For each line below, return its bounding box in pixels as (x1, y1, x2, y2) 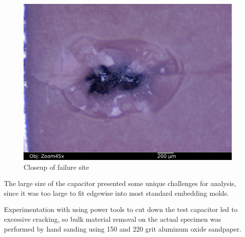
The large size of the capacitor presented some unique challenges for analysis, (4, 178, 236, 188)
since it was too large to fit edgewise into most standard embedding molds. (4, 187, 229, 198)
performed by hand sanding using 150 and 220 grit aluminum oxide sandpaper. (4, 223, 242, 234)
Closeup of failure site (24, 161, 89, 172)
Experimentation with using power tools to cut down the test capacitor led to (4, 204, 238, 214)
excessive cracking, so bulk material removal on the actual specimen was (4, 213, 221, 224)
